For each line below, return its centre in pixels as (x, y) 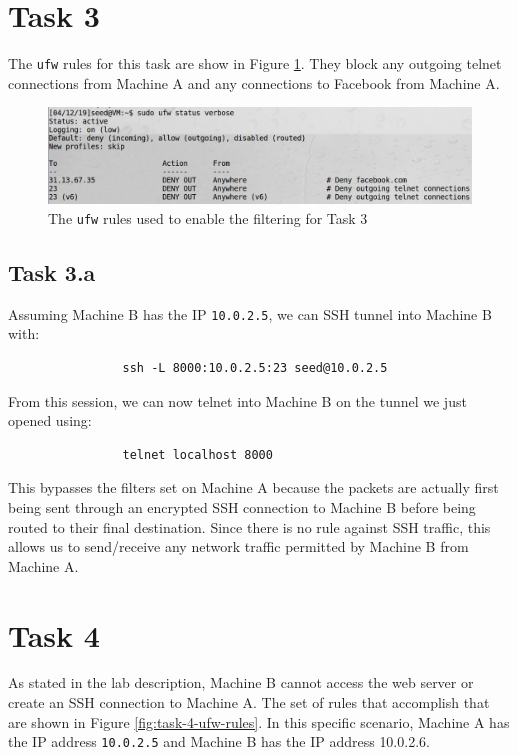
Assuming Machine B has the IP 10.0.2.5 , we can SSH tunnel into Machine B (250, 313)
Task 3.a (52, 271)
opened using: (50, 420)
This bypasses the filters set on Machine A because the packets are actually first (253, 487)
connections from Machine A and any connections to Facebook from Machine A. (254, 82)
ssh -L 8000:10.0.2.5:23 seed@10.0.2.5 (255, 367)
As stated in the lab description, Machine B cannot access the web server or (241, 682)
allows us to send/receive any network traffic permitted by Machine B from (238, 546)
